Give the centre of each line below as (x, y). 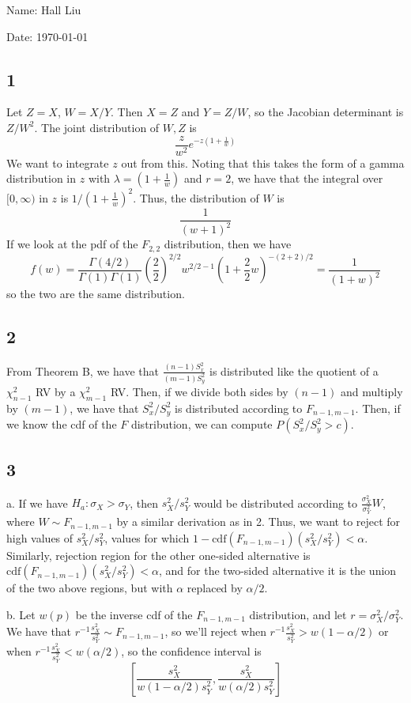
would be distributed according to (275, 503)
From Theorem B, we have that (83, 370)
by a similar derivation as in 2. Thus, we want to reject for (258, 522)
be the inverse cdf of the (134, 614)
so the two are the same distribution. (96, 294)
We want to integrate (58, 163)
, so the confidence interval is (191, 650)
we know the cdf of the (62, 424)
